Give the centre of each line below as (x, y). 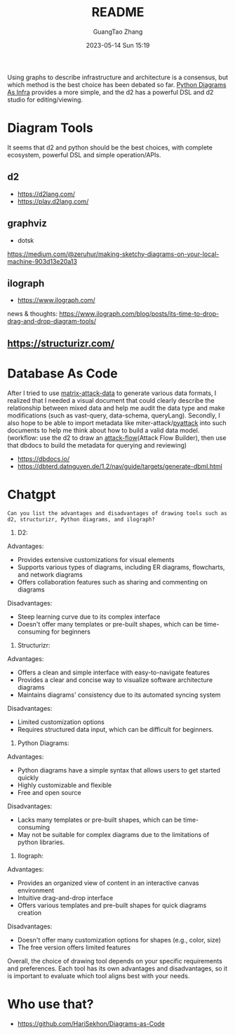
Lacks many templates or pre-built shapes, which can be (100, 820)
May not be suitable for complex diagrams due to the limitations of (113, 834)
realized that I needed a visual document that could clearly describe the (111, 400)
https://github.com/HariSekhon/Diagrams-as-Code (91, 1023)
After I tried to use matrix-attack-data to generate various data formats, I (112, 393)
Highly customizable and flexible (65, 785)
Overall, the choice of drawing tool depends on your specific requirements (115, 961)
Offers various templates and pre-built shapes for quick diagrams (112, 905)
